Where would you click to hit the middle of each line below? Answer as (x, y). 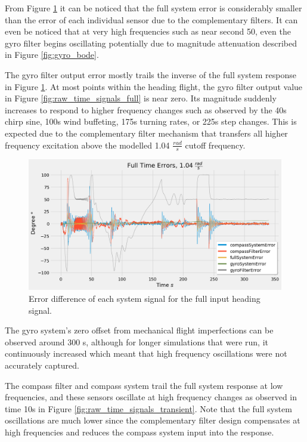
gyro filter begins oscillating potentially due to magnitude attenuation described (151, 43)
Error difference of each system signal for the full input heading (145, 298)
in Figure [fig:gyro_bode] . (52, 55)
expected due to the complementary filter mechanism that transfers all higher (146, 133)
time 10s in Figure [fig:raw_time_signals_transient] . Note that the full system (148, 408)
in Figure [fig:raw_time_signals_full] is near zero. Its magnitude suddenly (141, 98)
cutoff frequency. (215, 145)
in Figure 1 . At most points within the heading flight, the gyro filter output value (154, 86)
